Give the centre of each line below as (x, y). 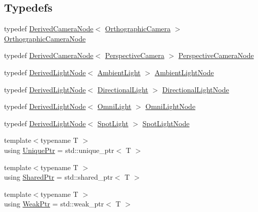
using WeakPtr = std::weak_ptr (54, 204)
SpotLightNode (166, 123)
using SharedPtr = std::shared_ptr (58, 177)
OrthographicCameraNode (45, 38)
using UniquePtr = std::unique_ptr (59, 150)
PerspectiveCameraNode (216, 55)
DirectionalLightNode (196, 89)
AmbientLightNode (184, 72)
